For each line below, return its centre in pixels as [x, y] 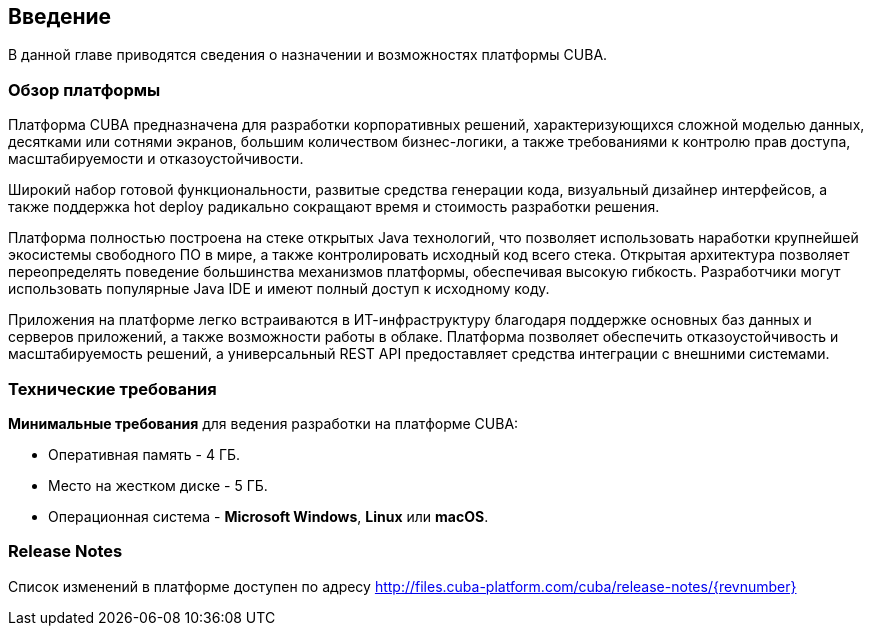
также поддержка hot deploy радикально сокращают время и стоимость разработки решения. [334, 207]
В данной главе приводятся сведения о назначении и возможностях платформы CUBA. [308, 55]
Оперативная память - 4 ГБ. [144, 454]
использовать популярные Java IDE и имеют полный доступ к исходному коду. [279, 289]
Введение [60, 16]
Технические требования [112, 388]
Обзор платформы [84, 89]
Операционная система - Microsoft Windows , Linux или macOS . [268, 516]
